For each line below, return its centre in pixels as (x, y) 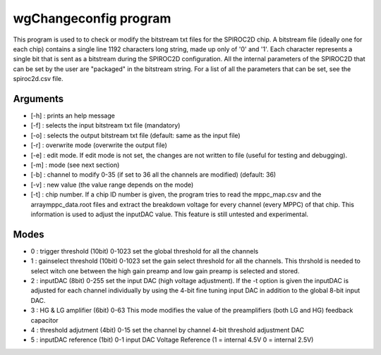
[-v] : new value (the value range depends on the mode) (112, 185)
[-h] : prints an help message (73, 116)
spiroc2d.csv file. (38, 79)
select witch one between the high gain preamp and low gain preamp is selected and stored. (165, 270)
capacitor (45, 320)
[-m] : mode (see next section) (75, 165)
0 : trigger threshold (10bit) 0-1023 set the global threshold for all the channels (145, 251)
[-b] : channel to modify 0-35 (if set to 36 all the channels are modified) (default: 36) (153, 175)
